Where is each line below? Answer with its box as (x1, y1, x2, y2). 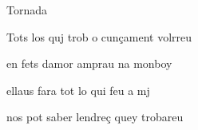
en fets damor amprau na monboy (6, 55, 172, 72)
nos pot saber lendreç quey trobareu (6, 108, 184, 125)
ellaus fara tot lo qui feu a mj (6, 81, 150, 98)
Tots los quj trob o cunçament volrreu (6, 28, 192, 45)
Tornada (6, 2, 48, 18)
